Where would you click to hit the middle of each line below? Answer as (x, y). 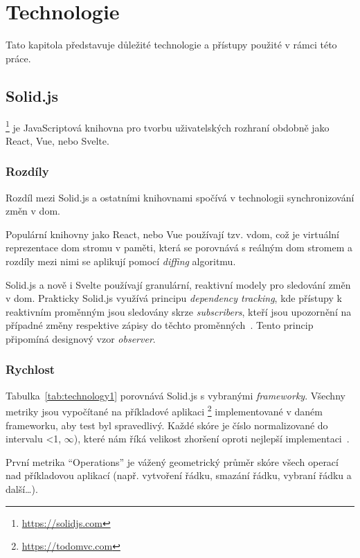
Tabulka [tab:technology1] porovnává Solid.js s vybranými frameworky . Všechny (175, 395)
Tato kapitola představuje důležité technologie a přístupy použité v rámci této (171, 45)
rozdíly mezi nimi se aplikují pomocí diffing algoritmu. (121, 261)
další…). (22, 488)
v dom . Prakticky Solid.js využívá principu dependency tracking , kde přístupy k (174, 298)
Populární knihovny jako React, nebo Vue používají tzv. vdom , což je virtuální (172, 234)
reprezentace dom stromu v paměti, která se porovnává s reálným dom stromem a (179, 247)
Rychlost (30, 369)
